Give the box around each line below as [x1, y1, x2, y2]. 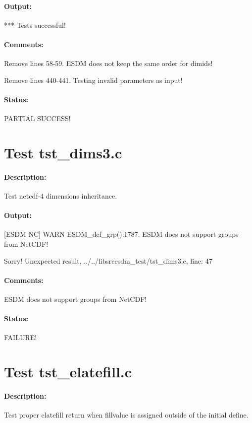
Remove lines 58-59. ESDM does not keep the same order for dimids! [4, 58, 213, 69]
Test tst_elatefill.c [4, 361, 132, 382]
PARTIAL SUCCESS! [4, 113, 71, 124]
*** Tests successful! [4, 19, 66, 30]
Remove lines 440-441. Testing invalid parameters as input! [4, 74, 183, 85]
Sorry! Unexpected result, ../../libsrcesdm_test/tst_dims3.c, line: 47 [4, 255, 212, 266]
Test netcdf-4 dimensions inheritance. [4, 190, 117, 201]
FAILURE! [4, 332, 37, 343]
